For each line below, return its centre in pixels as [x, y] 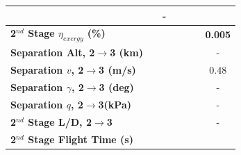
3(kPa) [115, 104]
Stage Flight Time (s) [81, 139]
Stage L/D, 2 [60, 121]
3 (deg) [116, 87]
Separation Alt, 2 [53, 52]
